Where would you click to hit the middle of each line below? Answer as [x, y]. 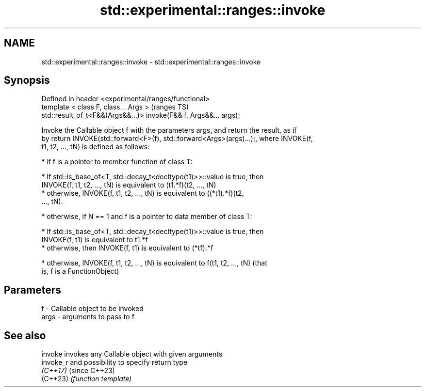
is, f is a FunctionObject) [80, 271]
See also [25, 335]
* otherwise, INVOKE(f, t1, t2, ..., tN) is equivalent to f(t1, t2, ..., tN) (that [154, 263]
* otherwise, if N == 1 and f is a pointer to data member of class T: [147, 217]
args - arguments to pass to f [88, 317]
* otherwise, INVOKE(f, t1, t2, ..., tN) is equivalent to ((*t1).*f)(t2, [143, 193]
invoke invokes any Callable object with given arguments [132, 354]
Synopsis [27, 80]
